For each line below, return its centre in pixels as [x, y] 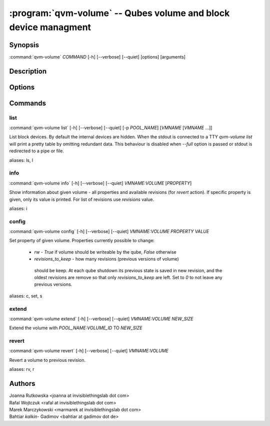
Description [28, 71]
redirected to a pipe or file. [37, 151]
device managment [50, 27]
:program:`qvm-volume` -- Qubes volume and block [119, 13]
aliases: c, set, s [26, 296]
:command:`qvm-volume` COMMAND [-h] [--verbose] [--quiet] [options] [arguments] [97, 57]
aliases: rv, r [22, 369]
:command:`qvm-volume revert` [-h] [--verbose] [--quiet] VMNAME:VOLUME [89, 351]
